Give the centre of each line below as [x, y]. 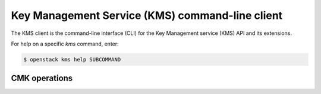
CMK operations [42, 78]
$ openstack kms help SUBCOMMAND [72, 59]
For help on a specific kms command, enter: [65, 44]
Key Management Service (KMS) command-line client [147, 15]
